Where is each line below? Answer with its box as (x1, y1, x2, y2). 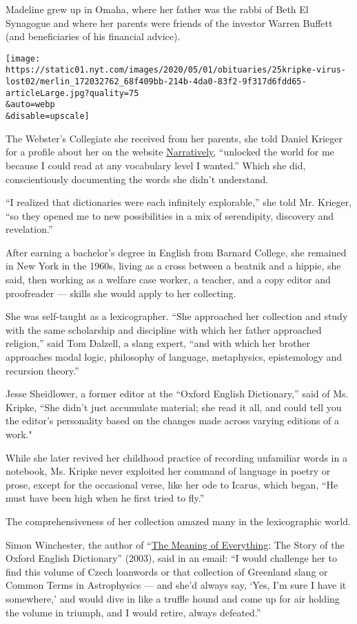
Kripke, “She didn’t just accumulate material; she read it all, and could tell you (6, 399, 342, 414)
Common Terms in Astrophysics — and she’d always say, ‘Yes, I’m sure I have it (6, 578, 347, 592)
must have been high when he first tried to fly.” (6, 491, 205, 505)
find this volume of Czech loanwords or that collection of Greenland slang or (6, 564, 328, 578)
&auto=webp (6, 100, 55, 110)
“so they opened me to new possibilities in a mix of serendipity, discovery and (6, 208, 334, 223)
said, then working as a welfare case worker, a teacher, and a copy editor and (6, 272, 331, 287)
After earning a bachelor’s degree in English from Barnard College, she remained (6, 245, 347, 259)
